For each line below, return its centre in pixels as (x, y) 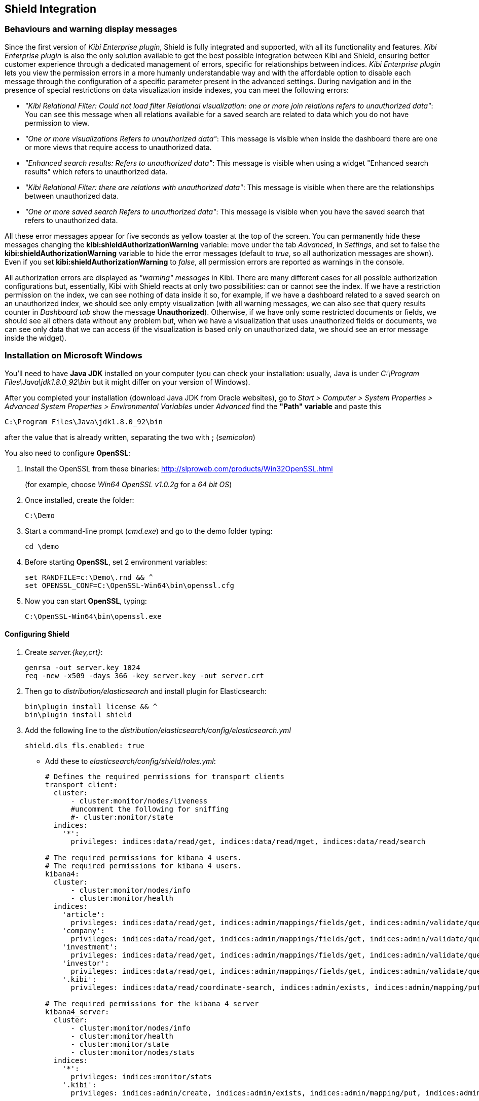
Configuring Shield (37, 634)
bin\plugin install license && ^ (91, 706)
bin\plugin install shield (78, 714)
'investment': (90, 947)
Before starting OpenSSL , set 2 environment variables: (116, 562)
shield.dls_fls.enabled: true (85, 745)
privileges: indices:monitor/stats (141, 1076)
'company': (84, 930)
